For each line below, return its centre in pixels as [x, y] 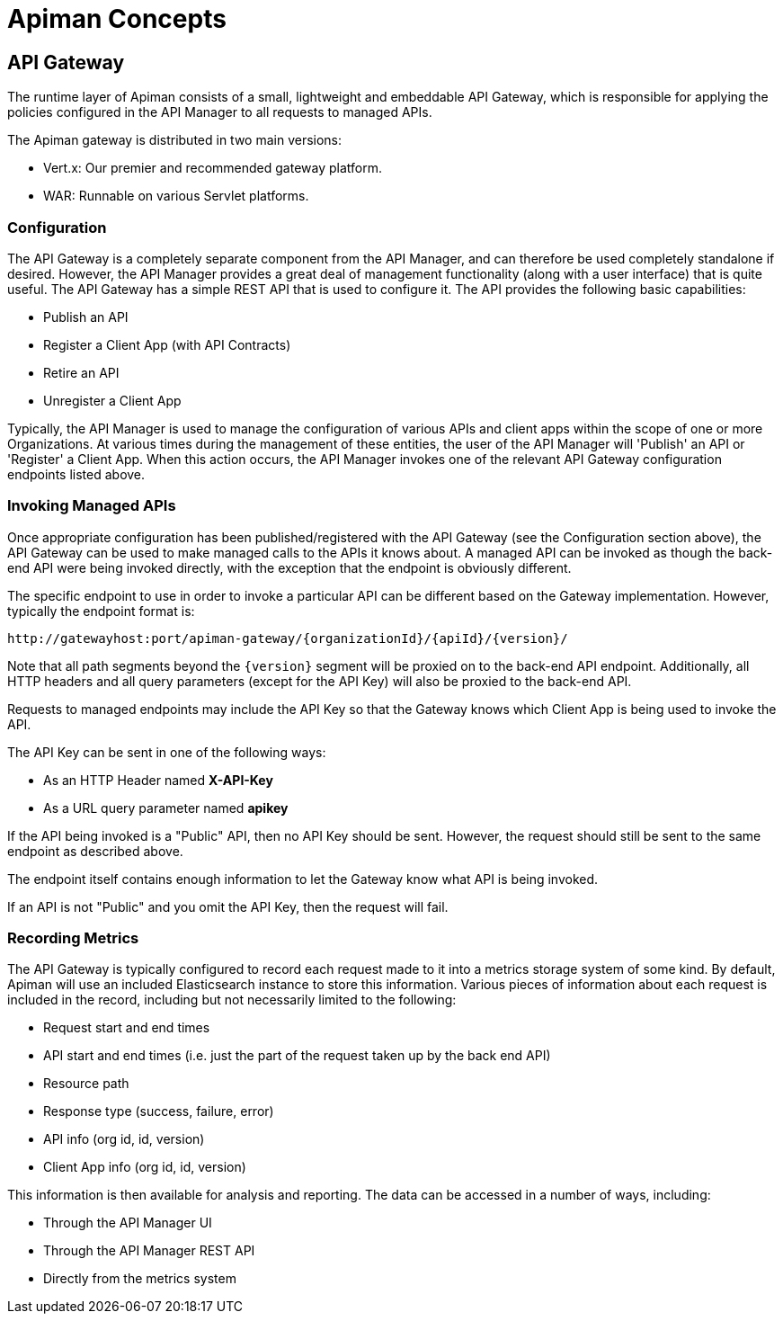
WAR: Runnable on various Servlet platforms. [176, 196]
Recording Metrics [73, 938]
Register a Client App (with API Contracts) [167, 344]
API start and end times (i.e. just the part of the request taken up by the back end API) [297, 1056]
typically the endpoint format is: [101, 611]
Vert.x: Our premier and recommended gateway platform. [213, 168]
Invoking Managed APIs [92, 506]
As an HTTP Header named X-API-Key [158, 780]
